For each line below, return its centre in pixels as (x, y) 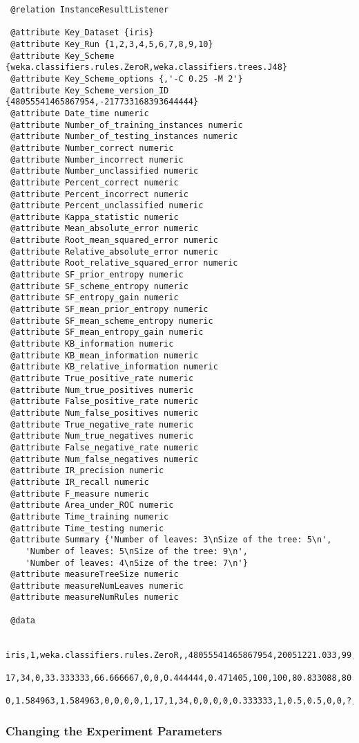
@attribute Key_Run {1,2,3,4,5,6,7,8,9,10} (112, 44)
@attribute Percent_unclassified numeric (107, 206)
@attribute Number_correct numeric (92, 148)
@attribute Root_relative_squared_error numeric (124, 263)
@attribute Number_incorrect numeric (97, 159)
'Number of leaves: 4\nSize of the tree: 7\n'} (136, 563)
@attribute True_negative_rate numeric (102, 424)
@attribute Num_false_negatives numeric (105, 459)
